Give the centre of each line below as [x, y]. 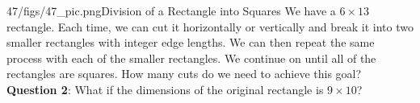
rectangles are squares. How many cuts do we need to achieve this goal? [184, 74]
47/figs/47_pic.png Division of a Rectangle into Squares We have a [171, 10]
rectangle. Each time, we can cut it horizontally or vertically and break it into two [210, 26]
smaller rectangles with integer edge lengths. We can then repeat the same [191, 42]
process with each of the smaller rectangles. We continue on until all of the [191, 58]
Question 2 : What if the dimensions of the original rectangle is [165, 89]
